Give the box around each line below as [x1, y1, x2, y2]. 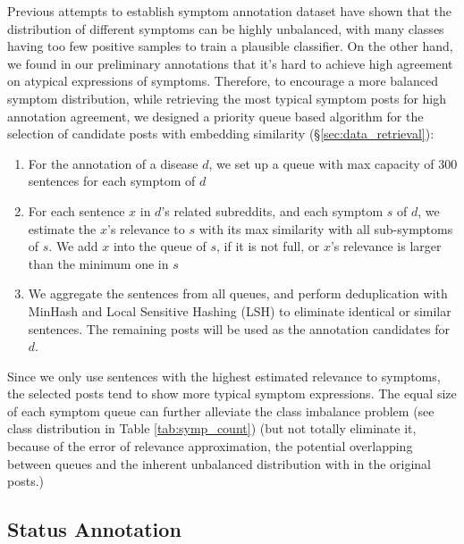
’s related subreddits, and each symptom [161, 201, 384, 220]
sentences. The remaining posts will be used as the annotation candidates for [28, 319, 450, 338]
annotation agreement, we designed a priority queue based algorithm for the [7, 106, 424, 125]
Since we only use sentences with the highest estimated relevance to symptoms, [7, 366, 441, 385]
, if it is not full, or [216, 237, 320, 255]
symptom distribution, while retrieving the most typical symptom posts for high [7, 88, 447, 107]
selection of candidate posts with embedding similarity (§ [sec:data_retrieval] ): [7, 124, 434, 143]
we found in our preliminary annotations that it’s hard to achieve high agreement [7, 54, 453, 72]
